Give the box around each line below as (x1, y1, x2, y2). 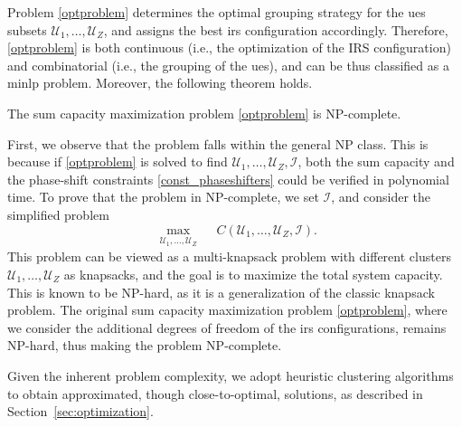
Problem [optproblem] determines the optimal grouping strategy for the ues (7, 3, 426, 21)
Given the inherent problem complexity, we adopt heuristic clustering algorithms (7, 365, 454, 384)
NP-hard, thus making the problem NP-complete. (7, 336, 282, 355)
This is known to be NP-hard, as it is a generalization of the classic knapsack (7, 282, 435, 301)
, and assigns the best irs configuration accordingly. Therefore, (103, 20, 448, 39)
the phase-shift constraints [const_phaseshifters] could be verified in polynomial (7, 169, 449, 188)
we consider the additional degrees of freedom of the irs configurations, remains (7, 318, 447, 337)
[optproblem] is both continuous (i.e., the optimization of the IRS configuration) (7, 38, 451, 57)
